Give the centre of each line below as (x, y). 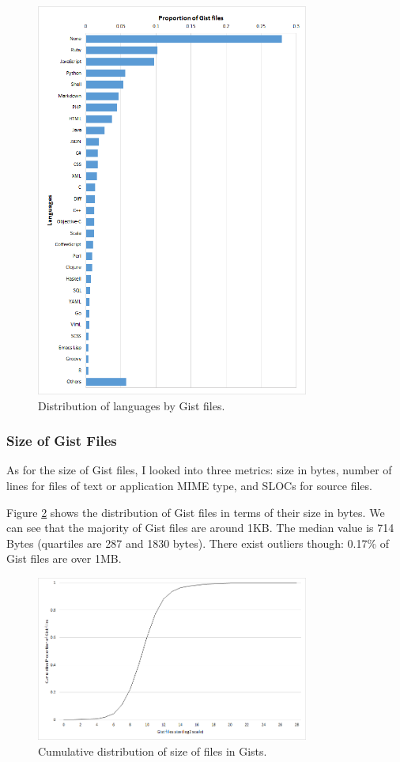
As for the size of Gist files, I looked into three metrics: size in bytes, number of (199, 470)
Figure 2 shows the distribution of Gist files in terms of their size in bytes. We (196, 512)
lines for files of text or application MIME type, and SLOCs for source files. (189, 486)
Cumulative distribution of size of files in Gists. (153, 751)
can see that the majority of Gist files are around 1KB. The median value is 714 (200, 528)
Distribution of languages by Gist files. (132, 405)
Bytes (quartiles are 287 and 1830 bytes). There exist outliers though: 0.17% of (198, 543)
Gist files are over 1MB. (64, 558)
